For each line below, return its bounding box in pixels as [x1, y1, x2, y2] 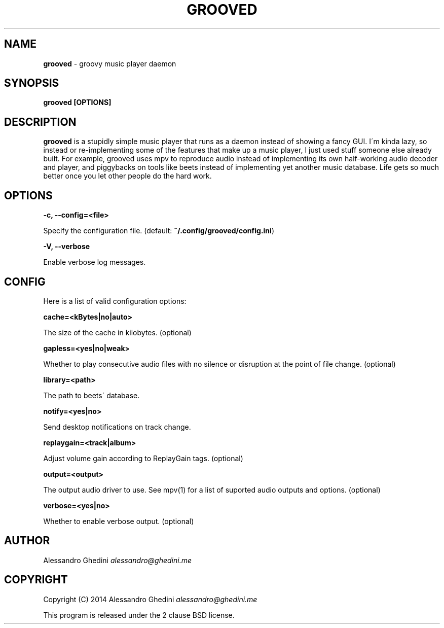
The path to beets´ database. [43, 391, 140, 400]
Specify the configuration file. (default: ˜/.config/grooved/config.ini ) [43, 226, 274, 235]
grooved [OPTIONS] [43, 98, 112, 107]
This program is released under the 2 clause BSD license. [43, 610, 235, 619]
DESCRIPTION [4, 115, 77, 128]
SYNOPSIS [4, 77, 59, 90]
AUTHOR [4, 534, 50, 547]
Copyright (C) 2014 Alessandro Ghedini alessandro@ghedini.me [43, 595, 257, 604]
